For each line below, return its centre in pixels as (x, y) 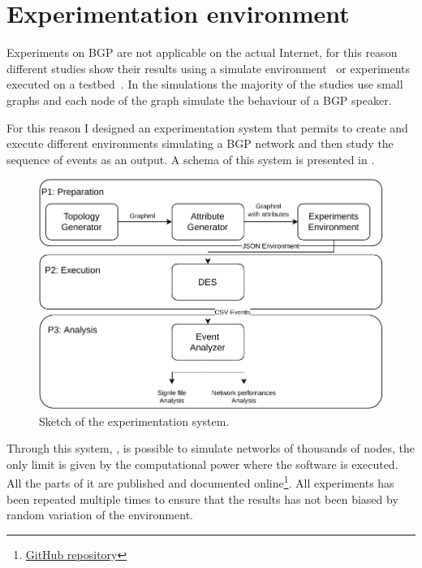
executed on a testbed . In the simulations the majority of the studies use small (205, 84)
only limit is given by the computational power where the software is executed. (202, 464)
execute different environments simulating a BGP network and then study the (200, 143)
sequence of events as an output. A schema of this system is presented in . (191, 159)
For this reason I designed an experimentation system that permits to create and (207, 127)
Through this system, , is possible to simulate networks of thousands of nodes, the (211, 448)
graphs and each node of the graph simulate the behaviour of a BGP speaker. (199, 100)
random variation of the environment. (100, 515)
